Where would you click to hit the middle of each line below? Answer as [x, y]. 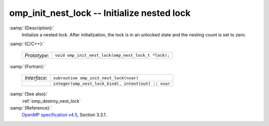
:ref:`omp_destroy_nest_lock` [51, 101]
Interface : [36, 78]
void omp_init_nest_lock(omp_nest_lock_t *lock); [112, 56]
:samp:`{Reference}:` [31, 108]
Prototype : [37, 55]
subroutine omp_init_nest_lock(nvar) [96, 78]
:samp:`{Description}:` [32, 28]
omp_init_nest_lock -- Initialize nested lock [100, 13]
